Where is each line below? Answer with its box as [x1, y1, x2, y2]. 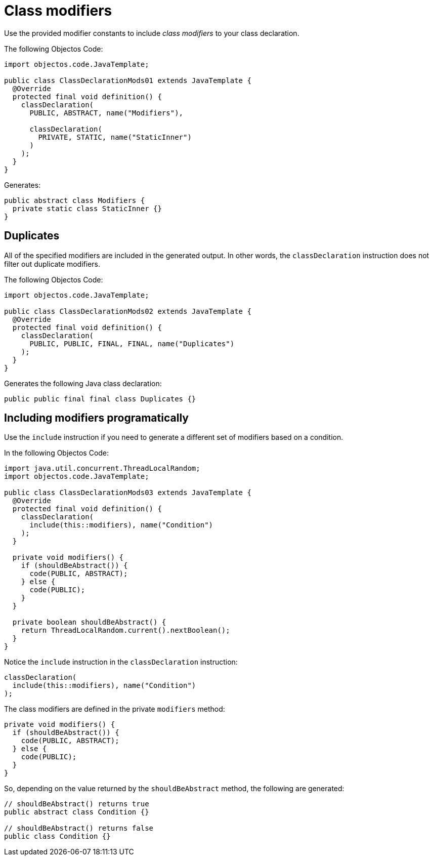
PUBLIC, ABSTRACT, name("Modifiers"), [29, 108, 184, 117]
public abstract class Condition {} [4, 808, 149, 816]
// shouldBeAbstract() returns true [4, 800, 149, 808]
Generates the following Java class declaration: [4, 379, 162, 388]
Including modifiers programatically [4, 412, 189, 425]
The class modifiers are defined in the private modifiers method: [4, 705, 225, 714]
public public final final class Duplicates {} [4, 394, 196, 403]
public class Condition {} [4, 832, 111, 841]
